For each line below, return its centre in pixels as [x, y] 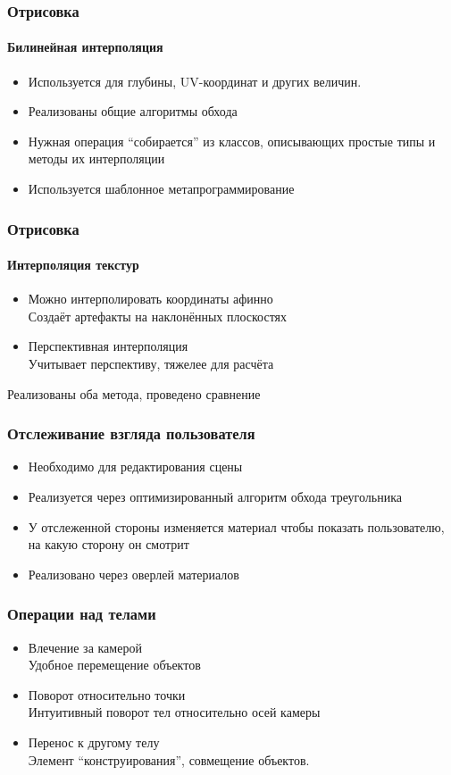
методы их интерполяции [96, 158]
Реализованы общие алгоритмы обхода [133, 111]
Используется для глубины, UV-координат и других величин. [195, 81]
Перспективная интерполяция [108, 346]
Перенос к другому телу [94, 742]
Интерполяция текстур [73, 265]
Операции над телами [82, 614]
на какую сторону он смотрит [109, 544]
